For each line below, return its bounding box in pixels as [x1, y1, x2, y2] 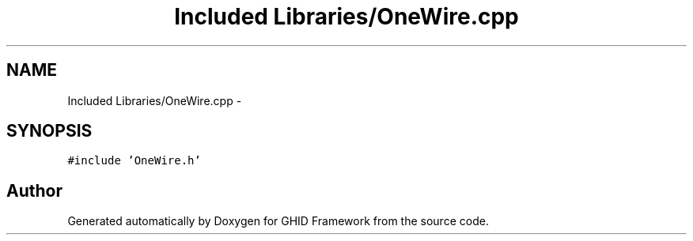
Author [6, 180, 62, 201]
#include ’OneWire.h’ [67, 154, 201, 168]
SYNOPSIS [6, 121, 93, 141]
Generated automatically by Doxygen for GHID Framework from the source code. [67, 214, 489, 228]
